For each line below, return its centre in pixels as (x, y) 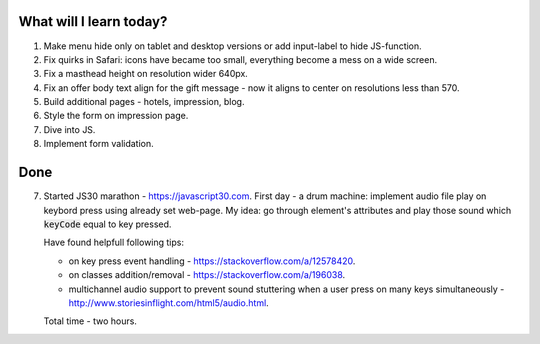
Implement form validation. (98, 144)
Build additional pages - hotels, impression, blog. (144, 102)
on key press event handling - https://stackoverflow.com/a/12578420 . (212, 261)
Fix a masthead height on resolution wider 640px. (146, 74)
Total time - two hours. (90, 321)
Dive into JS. (69, 129)
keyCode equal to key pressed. (107, 224)
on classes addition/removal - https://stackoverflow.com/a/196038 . (207, 275)
